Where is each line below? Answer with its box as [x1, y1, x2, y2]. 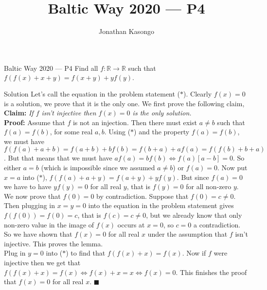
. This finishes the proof [176, 267, 247, 277]
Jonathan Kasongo [99, 26, 154, 36]
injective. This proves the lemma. [4, 238, 103, 248]
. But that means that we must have [4, 153, 112, 163]
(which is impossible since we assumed [41, 162, 155, 173]
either [4, 162, 21, 173]
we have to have [4, 181, 52, 192]
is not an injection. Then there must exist [72, 117, 197, 127]
